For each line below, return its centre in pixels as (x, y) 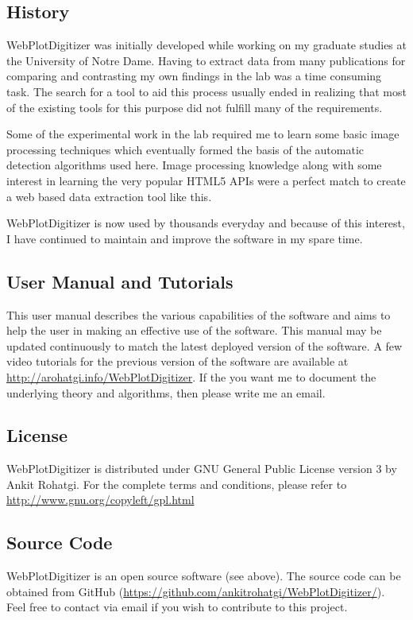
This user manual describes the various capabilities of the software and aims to (199, 314)
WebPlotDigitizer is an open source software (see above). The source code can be (204, 576)
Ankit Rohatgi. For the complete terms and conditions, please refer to (177, 484)
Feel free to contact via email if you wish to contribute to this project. (177, 607)
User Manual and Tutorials (120, 281)
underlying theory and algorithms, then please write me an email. (166, 392)
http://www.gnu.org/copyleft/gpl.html (100, 500)
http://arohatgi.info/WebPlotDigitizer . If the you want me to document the (191, 376)
